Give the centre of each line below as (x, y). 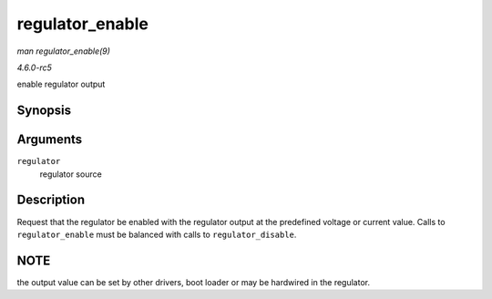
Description (51, 200)
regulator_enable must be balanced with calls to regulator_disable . (157, 234)
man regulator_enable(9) (64, 51)
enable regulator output (61, 84)
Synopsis (44, 111)
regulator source (71, 174)
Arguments (50, 140)
